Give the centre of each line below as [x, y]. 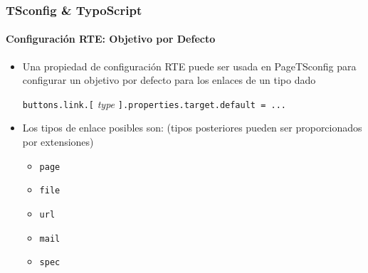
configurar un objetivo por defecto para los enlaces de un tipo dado [169, 80]
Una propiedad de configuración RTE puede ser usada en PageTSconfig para [189, 66]
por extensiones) [58, 142]
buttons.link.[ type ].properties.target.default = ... [154, 103]
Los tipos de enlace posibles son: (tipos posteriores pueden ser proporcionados [192, 128]
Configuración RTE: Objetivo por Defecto [111, 39]
